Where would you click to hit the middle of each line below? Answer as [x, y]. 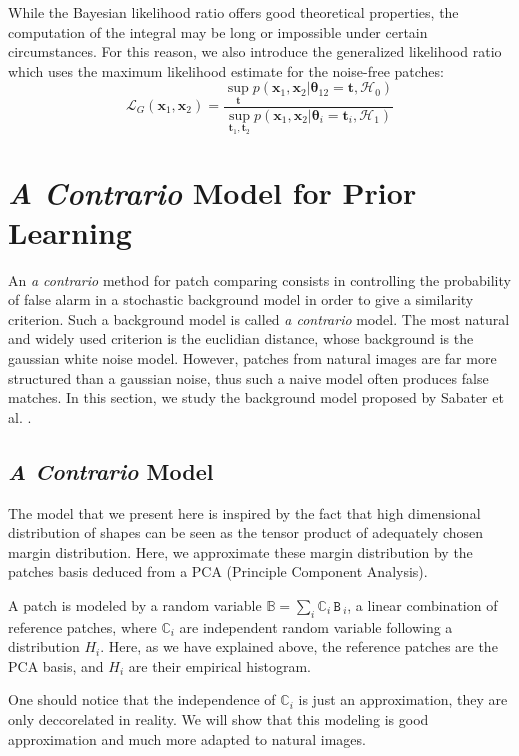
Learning [70, 231]
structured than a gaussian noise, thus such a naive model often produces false [248, 377]
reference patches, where [82, 626]
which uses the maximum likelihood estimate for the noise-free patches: [226, 70]
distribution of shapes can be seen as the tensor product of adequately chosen [246, 532]
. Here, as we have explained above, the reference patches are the [299, 646]
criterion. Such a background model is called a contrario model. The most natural [259, 318]
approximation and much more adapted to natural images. [187, 738]
